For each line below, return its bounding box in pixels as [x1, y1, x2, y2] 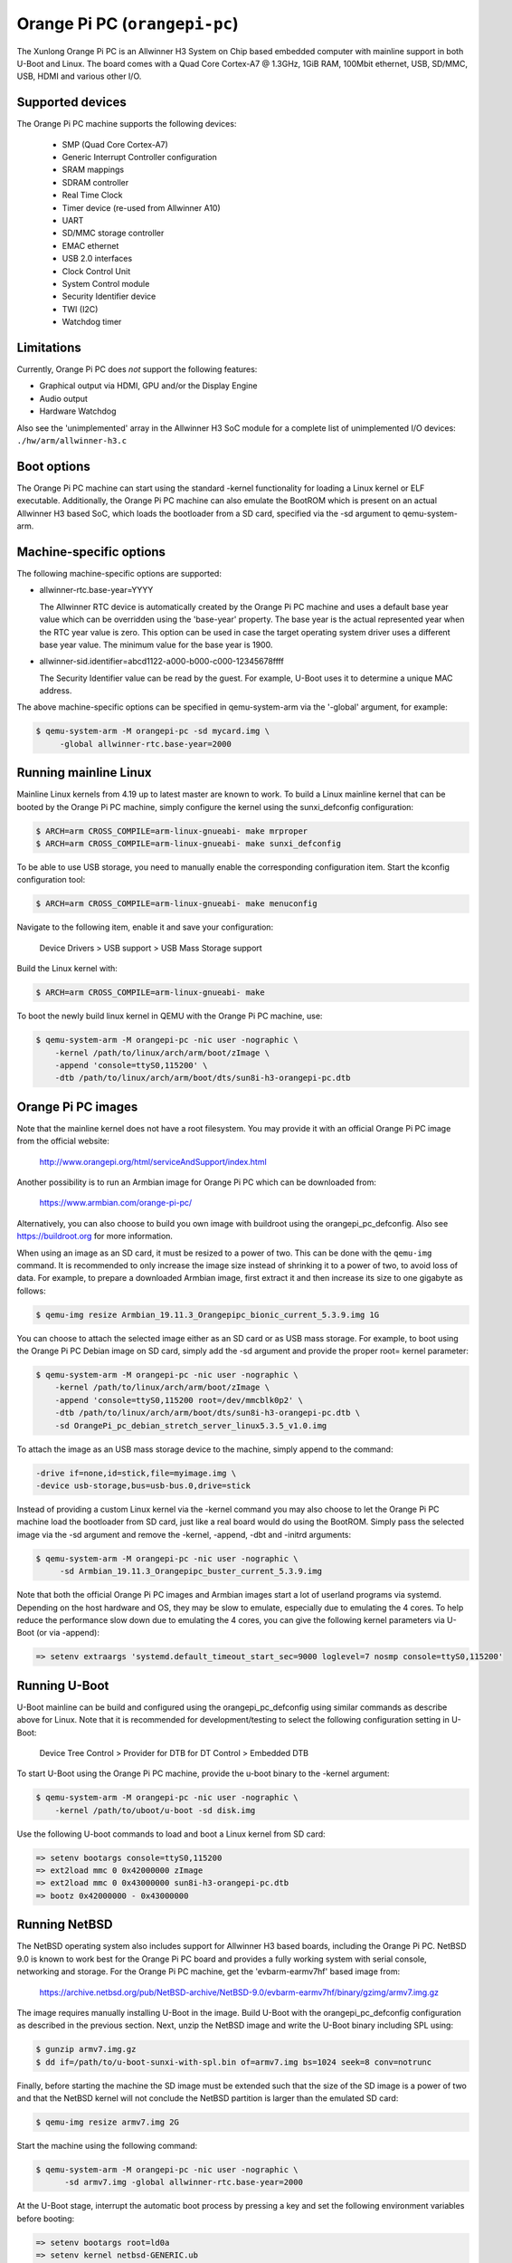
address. [39, 685, 72, 696]
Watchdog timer [62, 317, 122, 328]
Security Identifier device [62, 291, 156, 302]
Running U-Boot [16, 1677, 109, 1693]
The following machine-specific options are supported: [16, 568, 222, 578]
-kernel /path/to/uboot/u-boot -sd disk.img [54, 1805, 256, 1815]
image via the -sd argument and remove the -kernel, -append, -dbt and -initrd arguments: [16, 1529, 352, 1540]
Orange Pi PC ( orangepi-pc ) [16, 14, 239, 33]
